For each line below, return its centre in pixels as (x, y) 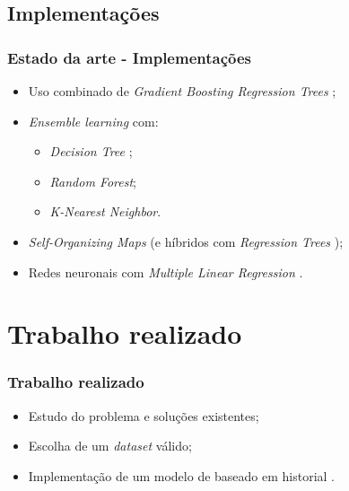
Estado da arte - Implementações (129, 57)
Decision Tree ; (91, 151)
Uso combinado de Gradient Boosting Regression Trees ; (182, 91)
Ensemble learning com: (93, 121)
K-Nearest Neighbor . (105, 211)
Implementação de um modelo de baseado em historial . (182, 475)
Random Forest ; (93, 181)
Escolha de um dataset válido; (110, 446)
